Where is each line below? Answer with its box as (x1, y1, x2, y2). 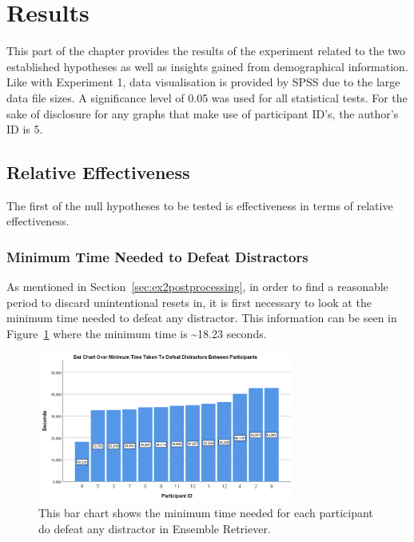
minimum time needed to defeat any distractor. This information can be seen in (6, 309, 397, 326)
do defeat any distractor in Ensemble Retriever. (38, 520, 271, 536)
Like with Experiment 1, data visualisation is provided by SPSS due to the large (6, 74, 400, 90)
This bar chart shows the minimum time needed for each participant (38, 504, 373, 521)
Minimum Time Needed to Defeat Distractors (6, 247, 309, 266)
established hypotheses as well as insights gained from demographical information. (6, 58, 408, 74)
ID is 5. (6, 121, 43, 137)
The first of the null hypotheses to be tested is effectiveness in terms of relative (6, 197, 393, 213)
